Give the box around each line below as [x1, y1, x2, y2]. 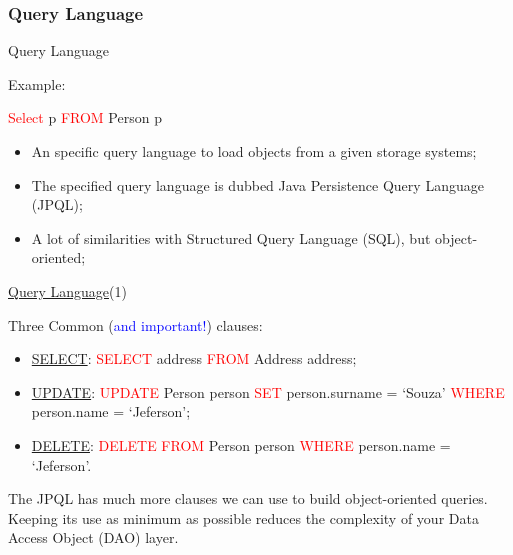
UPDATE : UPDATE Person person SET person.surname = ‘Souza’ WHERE [31, 381, 505, 402]
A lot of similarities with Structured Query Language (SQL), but [31, 227, 431, 248]
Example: [8, 73, 66, 94]
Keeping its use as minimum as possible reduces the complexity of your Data [8, 507, 479, 528]
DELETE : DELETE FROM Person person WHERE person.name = [31, 434, 451, 455]
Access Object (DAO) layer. [8, 527, 179, 548]
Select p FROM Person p [8, 107, 162, 128]
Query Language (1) [8, 280, 127, 301]
